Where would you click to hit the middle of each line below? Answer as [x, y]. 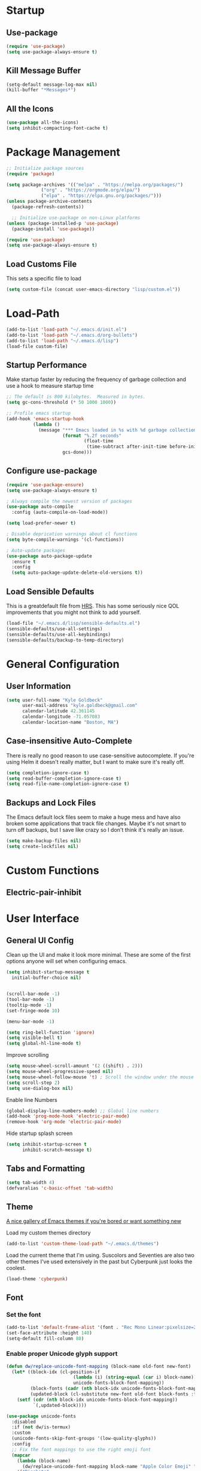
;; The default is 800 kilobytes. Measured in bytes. [76, 397]
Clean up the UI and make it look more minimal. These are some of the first [98, 955]
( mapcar [21, 1455]
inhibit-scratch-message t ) [57, 1150]
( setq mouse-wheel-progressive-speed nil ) [60, 1072]
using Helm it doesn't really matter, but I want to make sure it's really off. [95, 762]
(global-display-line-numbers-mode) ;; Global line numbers [83, 1111]
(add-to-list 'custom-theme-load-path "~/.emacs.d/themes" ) [83, 1244]
